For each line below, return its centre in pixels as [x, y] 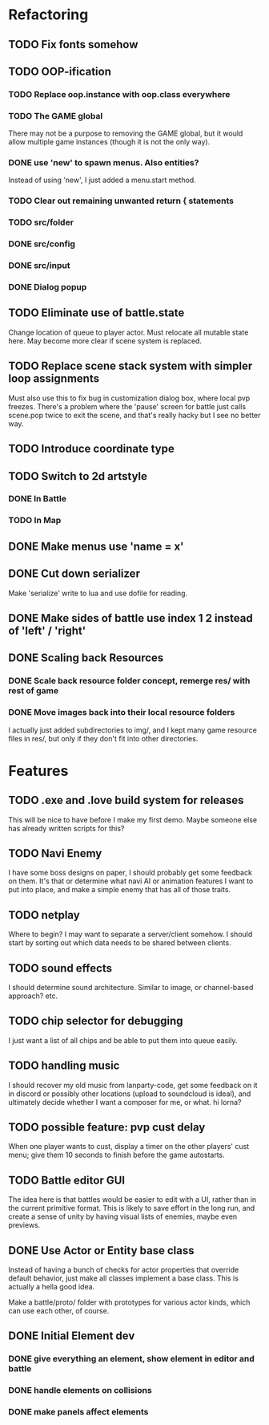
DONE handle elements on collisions [80, 1390]
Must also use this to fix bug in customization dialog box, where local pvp [129, 398]
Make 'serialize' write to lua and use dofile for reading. [98, 593]
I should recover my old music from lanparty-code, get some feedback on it [133, 1085]
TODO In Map [35, 521]
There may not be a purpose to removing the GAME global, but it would [126, 133]
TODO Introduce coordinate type [91, 449]
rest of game [33, 691]
